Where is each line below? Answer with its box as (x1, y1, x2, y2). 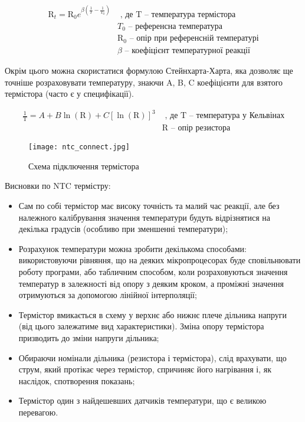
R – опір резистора (162, 124, 231, 133)
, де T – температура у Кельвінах (165, 112, 285, 120)
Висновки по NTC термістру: (5, 179, 111, 192)
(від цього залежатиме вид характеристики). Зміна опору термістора (18, 320, 264, 332)
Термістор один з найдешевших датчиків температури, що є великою (18, 394, 267, 407)
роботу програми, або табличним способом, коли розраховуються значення (18, 265, 288, 277)
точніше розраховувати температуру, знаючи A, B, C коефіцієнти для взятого (5, 76, 283, 88)
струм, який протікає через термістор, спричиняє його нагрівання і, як (18, 363, 272, 375)
